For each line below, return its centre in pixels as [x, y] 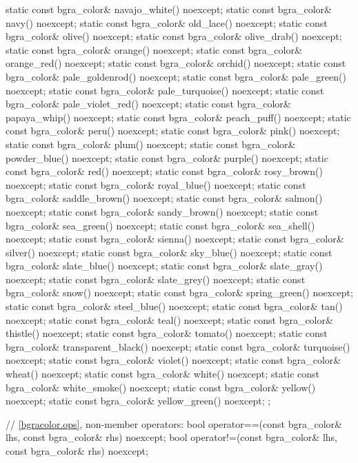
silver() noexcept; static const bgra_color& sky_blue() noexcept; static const [169, 252]
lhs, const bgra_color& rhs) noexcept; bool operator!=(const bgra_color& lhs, [171, 437]
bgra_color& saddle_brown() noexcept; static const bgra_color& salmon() [164, 198]
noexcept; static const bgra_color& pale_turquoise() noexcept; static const [165, 90]
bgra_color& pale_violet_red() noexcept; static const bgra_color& [148, 104]
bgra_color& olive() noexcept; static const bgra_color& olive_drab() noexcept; [174, 36]
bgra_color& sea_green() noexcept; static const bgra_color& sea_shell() [160, 225]
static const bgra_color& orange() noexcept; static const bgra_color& [154, 49]
